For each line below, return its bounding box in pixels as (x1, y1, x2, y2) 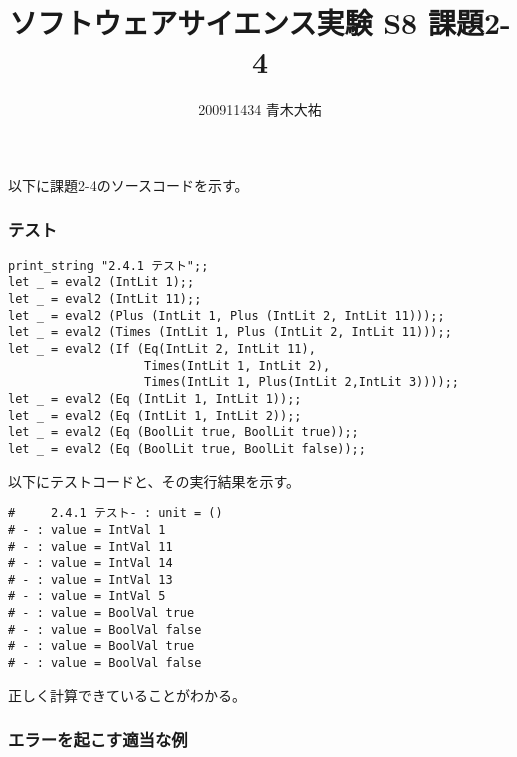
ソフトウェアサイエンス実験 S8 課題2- (9, 2, 511, 43)
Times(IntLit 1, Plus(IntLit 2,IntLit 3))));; (144, 375, 460, 390)
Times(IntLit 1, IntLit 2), (144, 358, 331, 373)
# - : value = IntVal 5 (8, 589, 166, 604)
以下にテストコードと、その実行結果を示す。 (8, 470, 301, 491)
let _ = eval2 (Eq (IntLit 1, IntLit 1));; (8, 391, 302, 406)
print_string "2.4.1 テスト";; (8, 258, 209, 273)
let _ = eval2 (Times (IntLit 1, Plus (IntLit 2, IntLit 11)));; (8, 325, 452, 340)
